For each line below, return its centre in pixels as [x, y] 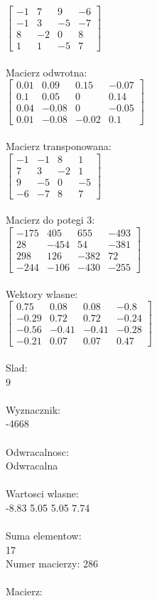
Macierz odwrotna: [47, 72]
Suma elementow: [44, 536]
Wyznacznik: [33, 409]
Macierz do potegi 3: [50, 220]
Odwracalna [32, 466]
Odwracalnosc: [37, 451]
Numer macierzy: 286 [52, 563]
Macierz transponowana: [59, 146]
